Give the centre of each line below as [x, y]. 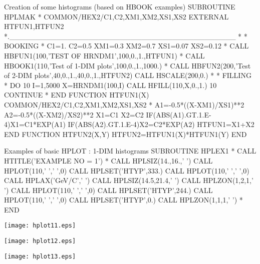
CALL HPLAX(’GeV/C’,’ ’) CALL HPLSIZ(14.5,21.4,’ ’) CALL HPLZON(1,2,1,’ [129, 180]
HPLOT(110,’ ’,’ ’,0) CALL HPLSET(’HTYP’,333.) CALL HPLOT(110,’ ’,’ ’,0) [127, 170]
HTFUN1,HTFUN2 [34, 26]
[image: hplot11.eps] [40, 226]
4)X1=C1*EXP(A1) [35, 124]
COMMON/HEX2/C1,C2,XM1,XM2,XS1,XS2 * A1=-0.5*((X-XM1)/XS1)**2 [124, 104]
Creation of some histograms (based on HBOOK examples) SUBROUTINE [120, 6]
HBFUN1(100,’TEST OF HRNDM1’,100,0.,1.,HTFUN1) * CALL [104, 55]
